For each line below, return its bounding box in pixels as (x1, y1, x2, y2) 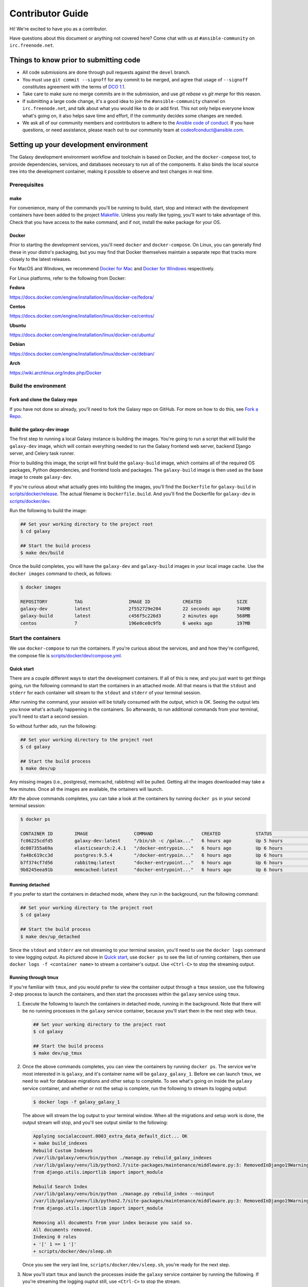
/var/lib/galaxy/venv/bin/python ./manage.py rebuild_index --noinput (33, 1191, 215, 1197)
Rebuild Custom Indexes (33, 1147, 93, 1153)
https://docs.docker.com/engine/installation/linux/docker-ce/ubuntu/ (9, 332, 155, 338)
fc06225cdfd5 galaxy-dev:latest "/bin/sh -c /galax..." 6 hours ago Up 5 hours (20, 838, 283, 844)
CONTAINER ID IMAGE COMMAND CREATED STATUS (20, 831, 272, 837)
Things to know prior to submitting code (9, 56, 141, 64)
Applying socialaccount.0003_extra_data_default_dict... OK (33, 1133, 188, 1139)
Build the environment (9, 382, 66, 390)
